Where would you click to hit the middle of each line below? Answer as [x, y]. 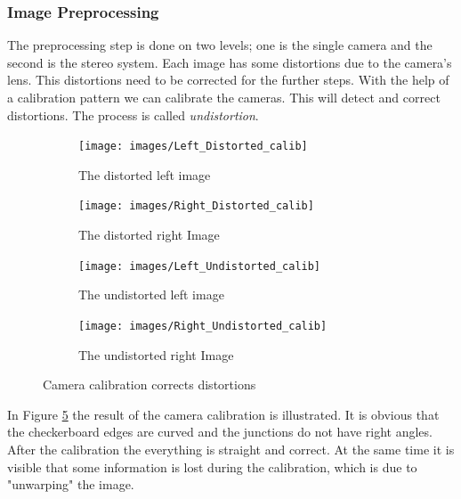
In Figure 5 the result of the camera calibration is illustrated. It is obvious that [223, 414]
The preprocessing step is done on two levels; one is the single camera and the [220, 45]
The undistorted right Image [156, 354]
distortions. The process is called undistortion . [133, 115]
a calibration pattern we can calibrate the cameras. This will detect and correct [224, 97]
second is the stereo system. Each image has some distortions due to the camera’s [230, 62]
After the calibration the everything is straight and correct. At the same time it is [231, 449]
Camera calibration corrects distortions [150, 384]
